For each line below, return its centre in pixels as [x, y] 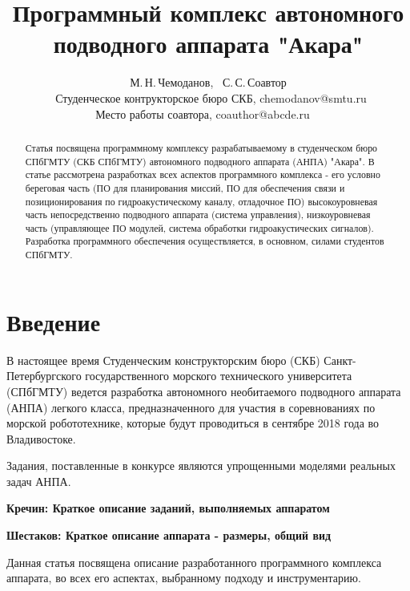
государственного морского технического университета [219, 376]
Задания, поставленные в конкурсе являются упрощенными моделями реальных [201, 466]
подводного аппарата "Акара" [208, 44]
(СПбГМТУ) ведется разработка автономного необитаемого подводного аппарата [204, 391]
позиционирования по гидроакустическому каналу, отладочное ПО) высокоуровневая [201, 201]
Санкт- [340, 360]
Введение [54, 321]
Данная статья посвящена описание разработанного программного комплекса [194, 562]
